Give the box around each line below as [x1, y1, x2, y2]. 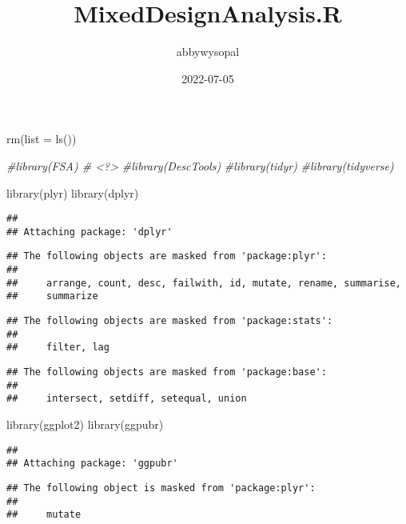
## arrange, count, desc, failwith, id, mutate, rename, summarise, [6, 277, 401, 289]
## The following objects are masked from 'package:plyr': [6, 250, 327, 262]
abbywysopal [176, 43, 240, 60]
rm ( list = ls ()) [6, 130, 77, 147]
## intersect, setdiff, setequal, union [6, 393, 247, 405]
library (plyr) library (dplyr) [6, 184, 139, 201]
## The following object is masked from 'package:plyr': [6, 482, 316, 494]
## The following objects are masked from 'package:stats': [6, 315, 333, 327]
